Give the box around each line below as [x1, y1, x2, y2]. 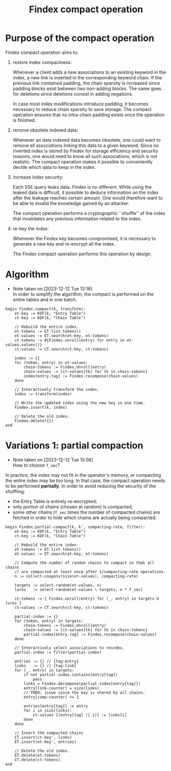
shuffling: [5, 488, 26, 494]
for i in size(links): [24, 708, 72, 713]
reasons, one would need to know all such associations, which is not [12, 153, 158, 159]
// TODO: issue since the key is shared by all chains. [24, 690, 145, 695]
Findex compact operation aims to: [5, 49, 79, 55]
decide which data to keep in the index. [12, 164, 96, 170]
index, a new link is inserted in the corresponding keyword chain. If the [12, 74, 162, 80]
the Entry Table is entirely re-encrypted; [12, 498, 97, 504]
